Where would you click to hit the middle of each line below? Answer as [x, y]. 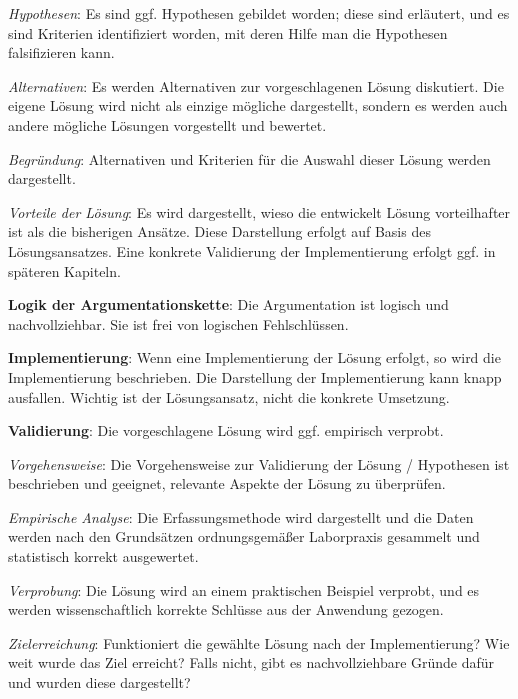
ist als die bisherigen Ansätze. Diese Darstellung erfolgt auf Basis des [219, 231]
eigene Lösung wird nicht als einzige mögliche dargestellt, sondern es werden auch [258, 105]
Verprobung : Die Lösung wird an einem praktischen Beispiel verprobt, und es [244, 589]
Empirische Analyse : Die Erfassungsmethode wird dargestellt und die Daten [241, 516]
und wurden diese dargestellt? [99, 682]
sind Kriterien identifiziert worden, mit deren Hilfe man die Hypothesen [228, 32]
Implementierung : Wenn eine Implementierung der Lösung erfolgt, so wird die [254, 357]
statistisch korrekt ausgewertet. [103, 556]
